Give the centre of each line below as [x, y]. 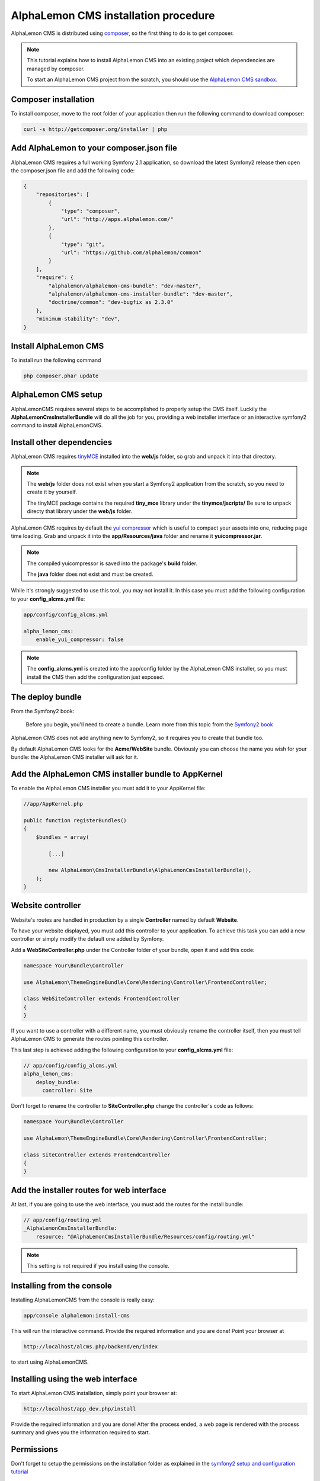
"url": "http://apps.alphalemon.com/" [117, 219]
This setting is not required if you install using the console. [98, 1265]
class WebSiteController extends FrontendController [102, 999]
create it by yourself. [52, 492]
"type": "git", [83, 244]
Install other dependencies [62, 442]
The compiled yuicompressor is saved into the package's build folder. [112, 563]
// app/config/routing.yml [63, 1220]
